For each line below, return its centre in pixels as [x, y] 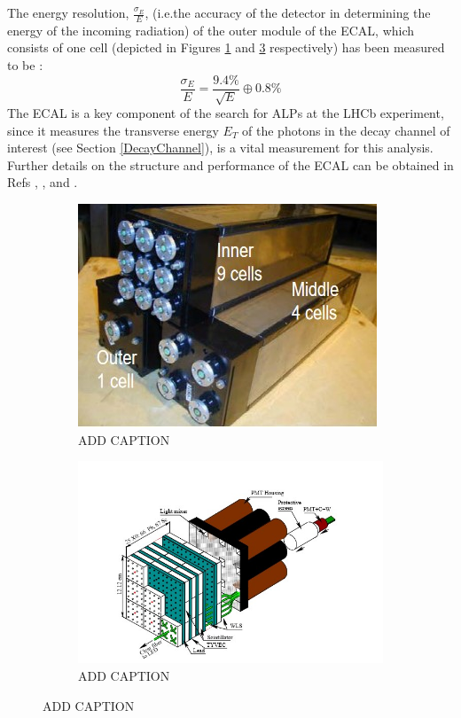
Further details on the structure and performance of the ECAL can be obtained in [230, 164]
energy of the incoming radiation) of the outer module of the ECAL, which [211, 30]
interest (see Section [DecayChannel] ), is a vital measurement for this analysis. [220, 148]
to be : [25, 65]
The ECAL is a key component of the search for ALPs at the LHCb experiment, [226, 113]
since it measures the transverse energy [113, 130]
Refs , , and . [43, 182]
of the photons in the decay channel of [346, 130]
